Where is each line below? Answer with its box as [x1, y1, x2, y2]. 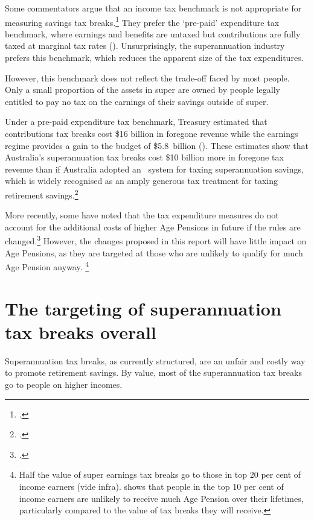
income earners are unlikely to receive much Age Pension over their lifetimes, [19, 492, 304, 504]
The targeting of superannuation [5, 296, 281, 320]
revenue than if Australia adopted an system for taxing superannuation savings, [5, 162, 304, 175]
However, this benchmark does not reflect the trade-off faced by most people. [5, 71, 290, 84]
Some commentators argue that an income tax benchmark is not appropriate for [5, 2, 302, 14]
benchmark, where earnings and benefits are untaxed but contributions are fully [5, 27, 301, 40]
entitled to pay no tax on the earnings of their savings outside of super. [5, 95, 269, 107]
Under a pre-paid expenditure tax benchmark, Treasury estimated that [5, 115, 268, 128]
